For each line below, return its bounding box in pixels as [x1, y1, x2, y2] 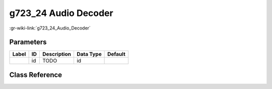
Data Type [76, 50, 102, 57]
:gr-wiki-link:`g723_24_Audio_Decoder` [9, 25, 91, 31]
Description [42, 50, 72, 57]
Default [107, 50, 126, 57]
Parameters [9, 38, 47, 46]
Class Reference [9, 70, 62, 79]
